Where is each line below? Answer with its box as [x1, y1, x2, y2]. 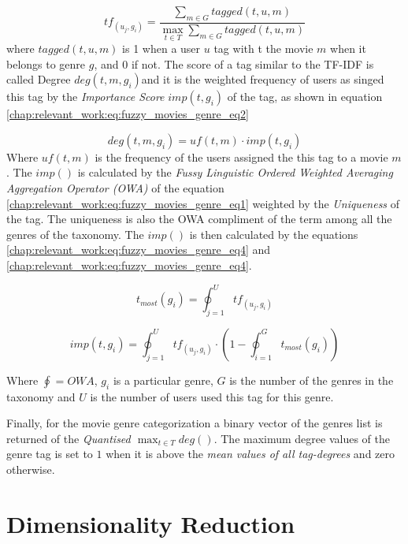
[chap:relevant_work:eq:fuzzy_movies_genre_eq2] [6, 106, 249, 122]
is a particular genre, [113, 371, 213, 388]
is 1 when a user [122, 40, 201, 57]
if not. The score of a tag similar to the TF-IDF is [131, 55, 374, 72]
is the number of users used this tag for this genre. [90, 388, 334, 404]
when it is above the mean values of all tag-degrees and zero [106, 445, 395, 462]
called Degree [6, 71, 71, 88]
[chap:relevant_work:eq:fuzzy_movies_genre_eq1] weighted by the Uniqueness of [6, 195, 400, 211]
